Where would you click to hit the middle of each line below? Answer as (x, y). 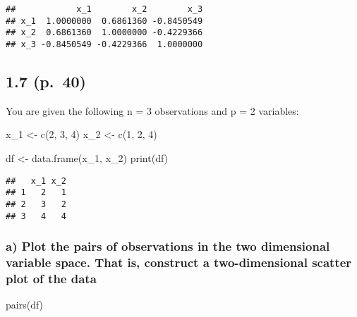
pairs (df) (25, 305)
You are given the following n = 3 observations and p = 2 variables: (152, 110)
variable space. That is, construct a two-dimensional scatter (179, 262)
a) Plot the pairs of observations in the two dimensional (168, 246)
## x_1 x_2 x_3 (104, 9)
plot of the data (51, 278)
